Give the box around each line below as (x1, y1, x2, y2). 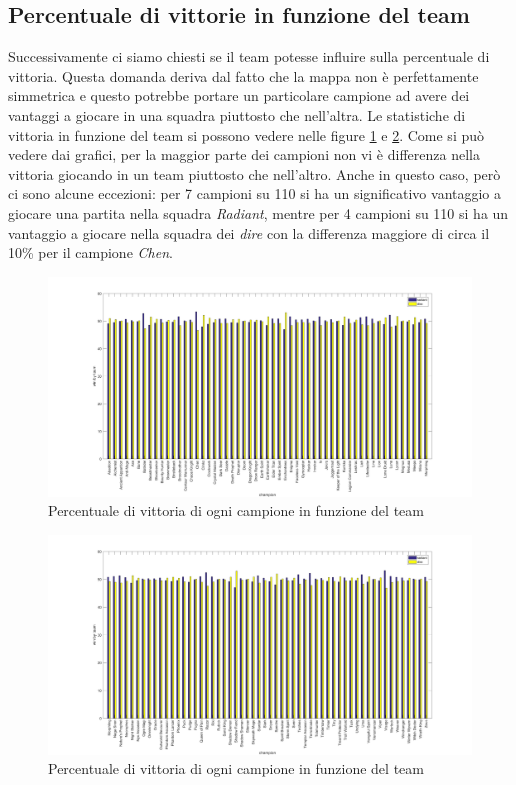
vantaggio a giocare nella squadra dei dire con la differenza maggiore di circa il (8, 222, 490, 243)
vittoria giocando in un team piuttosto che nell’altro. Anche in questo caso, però (8, 163, 501, 184)
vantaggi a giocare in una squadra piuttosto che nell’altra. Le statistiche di (8, 104, 466, 125)
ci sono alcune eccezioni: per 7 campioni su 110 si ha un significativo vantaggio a (8, 183, 502, 204)
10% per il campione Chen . (8, 242, 173, 263)
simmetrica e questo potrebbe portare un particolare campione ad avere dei (8, 85, 470, 106)
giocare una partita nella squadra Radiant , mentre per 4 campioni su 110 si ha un (8, 202, 509, 223)
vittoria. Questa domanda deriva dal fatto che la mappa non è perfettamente (8, 65, 479, 86)
